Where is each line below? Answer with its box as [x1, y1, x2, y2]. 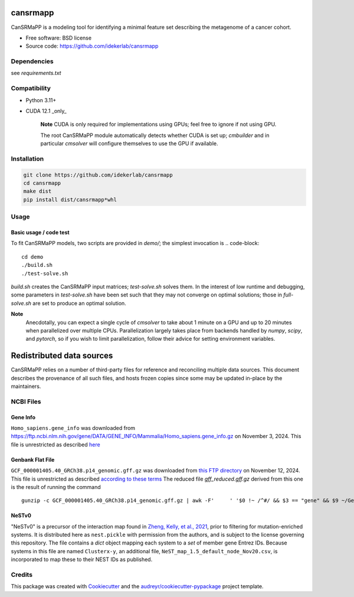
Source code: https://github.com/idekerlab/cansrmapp [25, 43, 159, 50]
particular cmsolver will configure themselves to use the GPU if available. [40, 140, 218, 147]
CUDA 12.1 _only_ [25, 107, 67, 115]
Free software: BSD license [25, 34, 91, 41]
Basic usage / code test [11, 229, 70, 236]
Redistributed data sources [11, 351, 113, 361]
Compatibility [11, 84, 51, 93]
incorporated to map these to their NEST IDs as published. [11, 556, 153, 563]
